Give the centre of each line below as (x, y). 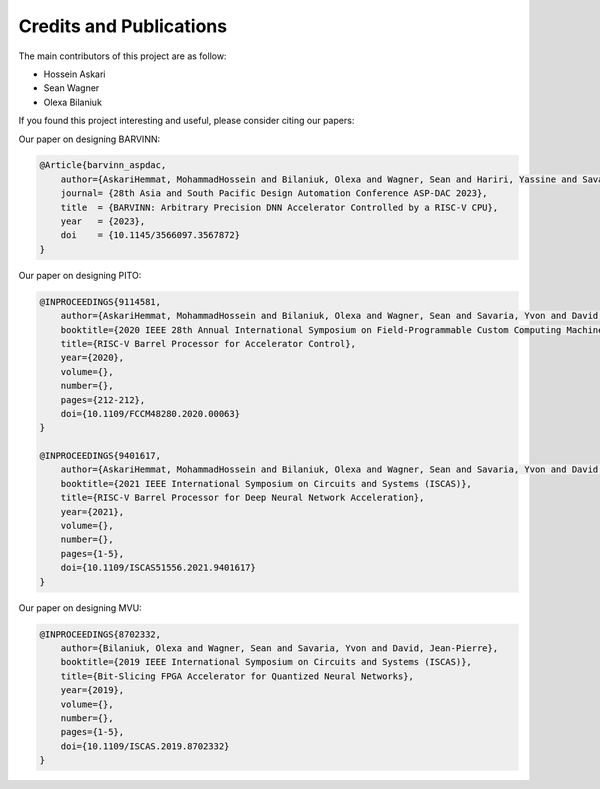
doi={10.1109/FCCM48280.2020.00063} (150, 413)
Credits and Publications (123, 26)
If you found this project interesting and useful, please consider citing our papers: (186, 121)
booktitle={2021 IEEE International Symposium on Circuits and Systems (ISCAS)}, (266, 483)
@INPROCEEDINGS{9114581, (100, 301)
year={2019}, (92, 690)
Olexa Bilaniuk (72, 102)
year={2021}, (92, 511)
